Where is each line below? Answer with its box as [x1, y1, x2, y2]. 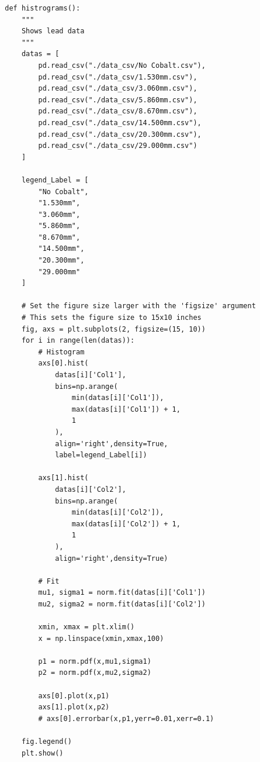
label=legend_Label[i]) [55, 451, 147, 460]
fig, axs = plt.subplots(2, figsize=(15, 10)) [21, 325, 206, 333]
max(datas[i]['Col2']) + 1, [71, 519, 181, 528]
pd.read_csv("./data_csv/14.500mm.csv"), [38, 118, 202, 127]
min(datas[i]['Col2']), [71, 508, 164, 517]
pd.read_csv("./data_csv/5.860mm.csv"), [38, 95, 197, 104]
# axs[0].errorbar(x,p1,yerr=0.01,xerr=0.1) [38, 714, 214, 723]
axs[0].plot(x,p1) [38, 691, 110, 700]
